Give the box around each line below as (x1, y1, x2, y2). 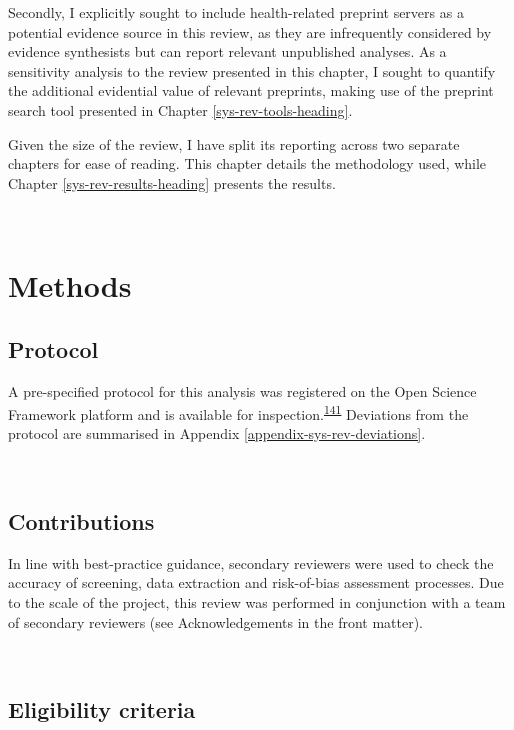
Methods (8, 265, 132, 306)
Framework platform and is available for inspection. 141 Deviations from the (8, 401, 469, 424)
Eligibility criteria (8, 694, 196, 725)
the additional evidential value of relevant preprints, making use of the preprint (8, 80, 494, 101)
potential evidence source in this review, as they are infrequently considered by (8, 21, 492, 42)
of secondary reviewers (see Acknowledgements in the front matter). (8, 611, 424, 632)
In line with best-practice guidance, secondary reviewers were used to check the (8, 552, 494, 573)
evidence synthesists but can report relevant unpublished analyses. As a (8, 41, 447, 62)
